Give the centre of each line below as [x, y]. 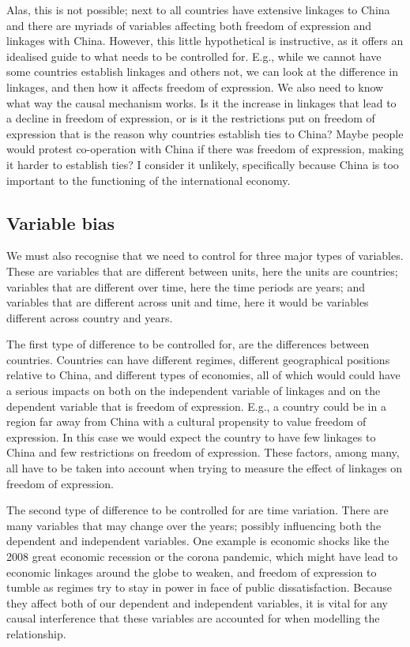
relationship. [36, 633]
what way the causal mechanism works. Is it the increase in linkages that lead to [201, 102]
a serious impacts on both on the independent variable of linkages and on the [194, 391]
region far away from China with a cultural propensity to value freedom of [186, 421]
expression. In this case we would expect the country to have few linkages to [191, 436]
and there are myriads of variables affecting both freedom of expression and [189, 25]
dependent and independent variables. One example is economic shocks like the [198, 541]
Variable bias [60, 222]
